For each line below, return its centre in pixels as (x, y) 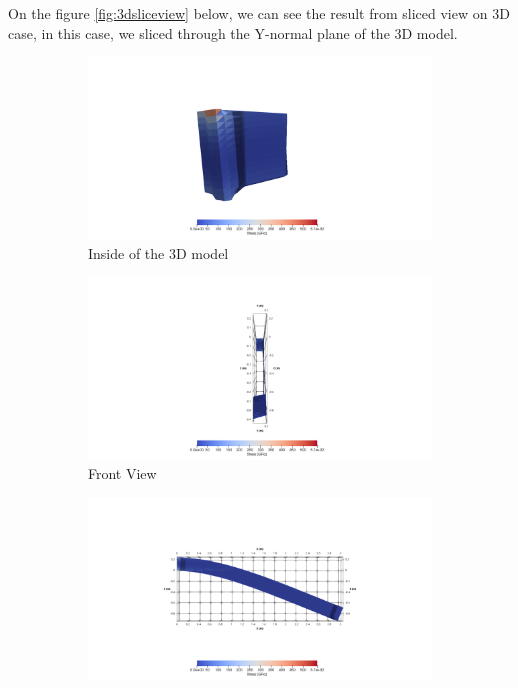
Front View (122, 473)
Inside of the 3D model (158, 252)
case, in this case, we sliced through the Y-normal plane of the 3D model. (233, 32)
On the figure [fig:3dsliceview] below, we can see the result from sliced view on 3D (259, 13)
